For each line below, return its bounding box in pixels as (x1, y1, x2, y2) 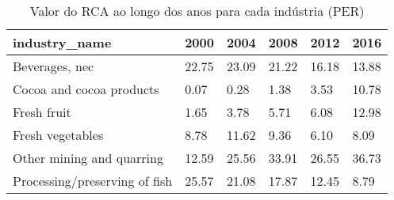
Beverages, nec (13, 57, 94, 75)
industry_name (13, 33, 112, 51)
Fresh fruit (13, 103, 71, 121)
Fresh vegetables (13, 126, 104, 144)
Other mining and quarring (13, 149, 163, 167)
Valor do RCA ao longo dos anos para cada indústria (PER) (29, 2, 365, 20)
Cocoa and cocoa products (13, 80, 159, 98)
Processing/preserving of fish (13, 172, 173, 190)
